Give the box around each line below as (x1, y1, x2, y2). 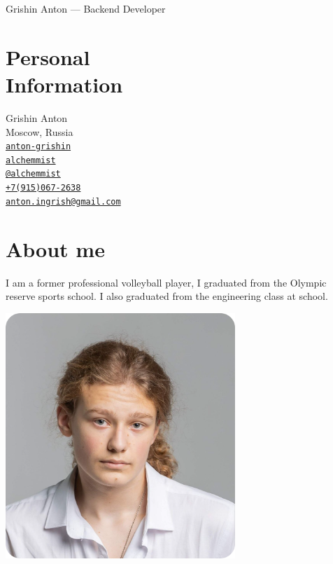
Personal (6, 42, 90, 71)
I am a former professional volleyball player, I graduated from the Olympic (6, 275, 327, 289)
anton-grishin (6, 142, 71, 152)
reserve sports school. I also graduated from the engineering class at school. (6, 289, 328, 303)
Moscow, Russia (6, 124, 73, 139)
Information (6, 69, 123, 98)
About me (6, 234, 105, 263)
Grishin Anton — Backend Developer (6, 1, 166, 15)
